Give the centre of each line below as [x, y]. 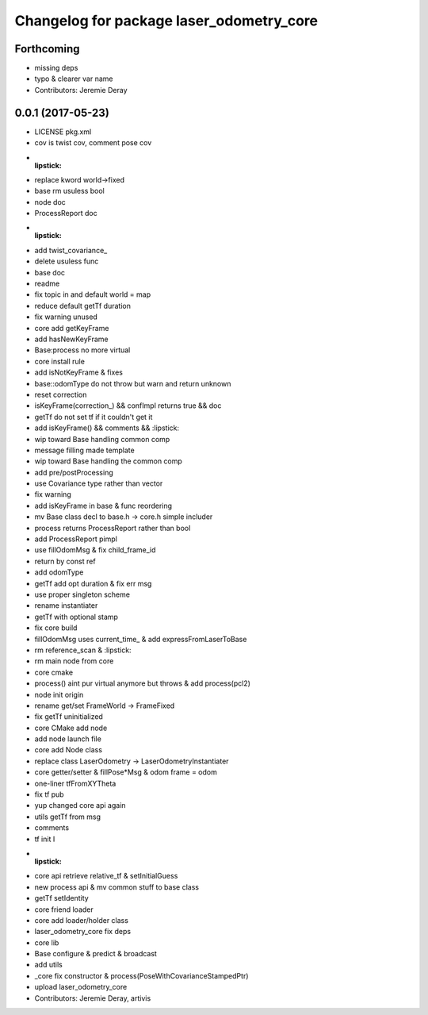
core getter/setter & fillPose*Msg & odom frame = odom [126, 772]
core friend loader [64, 909]
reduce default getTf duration [82, 306]
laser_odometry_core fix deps [82, 932]
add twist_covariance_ [71, 250]
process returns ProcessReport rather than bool [113, 528]
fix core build [56, 628]
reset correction [61, 394]
